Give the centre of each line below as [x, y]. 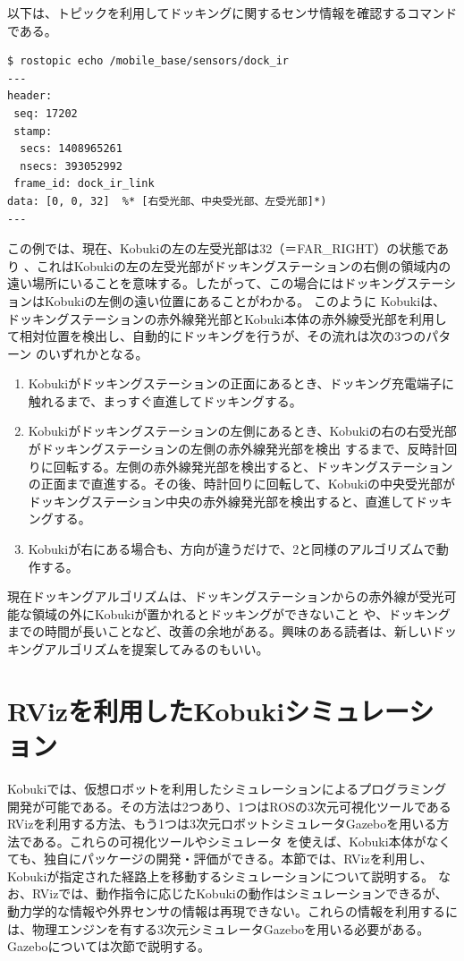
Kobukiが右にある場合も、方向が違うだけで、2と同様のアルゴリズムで [232, 549]
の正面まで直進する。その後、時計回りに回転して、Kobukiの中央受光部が [242, 484]
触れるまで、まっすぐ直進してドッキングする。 [165, 400]
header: [30, 96]
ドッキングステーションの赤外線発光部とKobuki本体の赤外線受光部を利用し [227, 318]
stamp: [33, 131]
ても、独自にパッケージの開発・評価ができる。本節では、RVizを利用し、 [220, 859]
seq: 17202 [46, 113]
